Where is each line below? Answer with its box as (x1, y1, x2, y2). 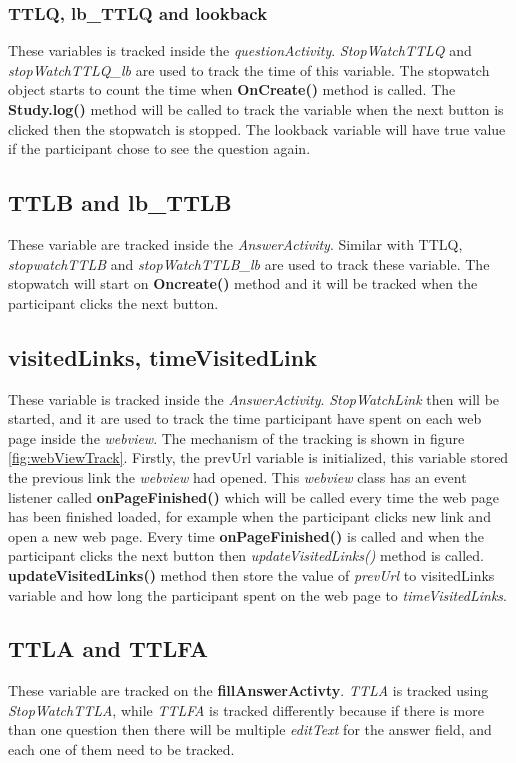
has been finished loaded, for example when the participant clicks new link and (8, 506, 491, 527)
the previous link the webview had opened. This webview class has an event (8, 466, 467, 487)
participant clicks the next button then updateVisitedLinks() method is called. (8, 545, 484, 566)
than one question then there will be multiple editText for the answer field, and (8, 719, 492, 740)
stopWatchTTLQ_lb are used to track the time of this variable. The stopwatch (8, 59, 490, 80)
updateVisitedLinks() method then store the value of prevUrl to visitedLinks (8, 564, 495, 585)
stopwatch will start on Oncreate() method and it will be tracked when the (8, 273, 478, 294)
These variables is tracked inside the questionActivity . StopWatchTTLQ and (8, 40, 472, 61)
